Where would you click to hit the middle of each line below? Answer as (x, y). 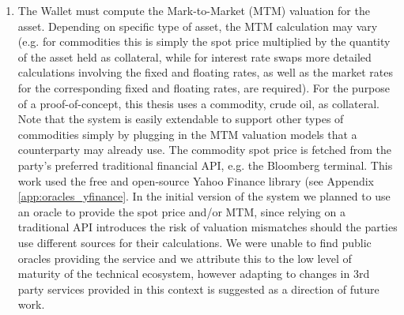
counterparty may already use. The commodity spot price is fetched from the (204, 150)
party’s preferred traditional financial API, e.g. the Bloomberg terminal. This (205, 165)
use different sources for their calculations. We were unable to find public (194, 242)
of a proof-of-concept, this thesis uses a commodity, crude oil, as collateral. (198, 103)
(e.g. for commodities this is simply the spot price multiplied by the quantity (204, 41)
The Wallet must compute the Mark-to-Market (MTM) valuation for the (194, 10)
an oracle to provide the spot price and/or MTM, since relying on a (181, 211)
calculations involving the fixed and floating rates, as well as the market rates (205, 72)
